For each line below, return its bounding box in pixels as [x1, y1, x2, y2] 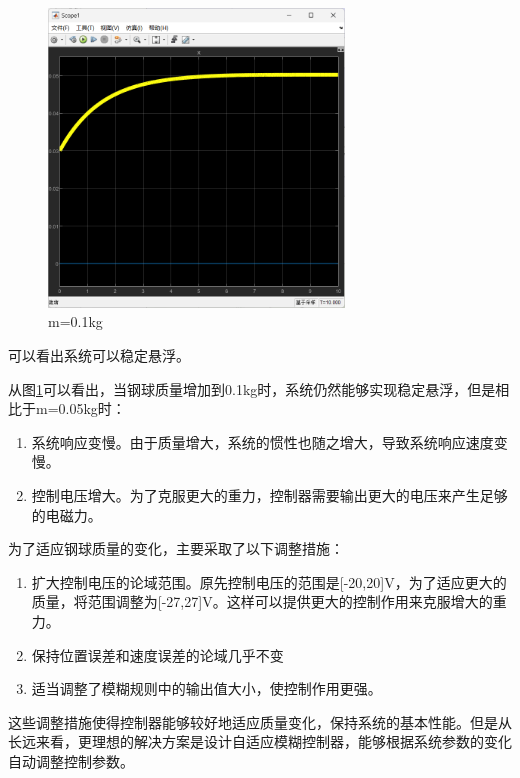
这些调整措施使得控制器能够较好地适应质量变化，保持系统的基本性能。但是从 [8, 711, 512, 732]
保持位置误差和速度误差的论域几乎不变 [31, 644, 284, 665]
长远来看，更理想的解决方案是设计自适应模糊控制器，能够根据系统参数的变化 [8, 731, 512, 752]
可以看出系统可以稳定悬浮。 [8, 345, 190, 365]
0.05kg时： [58, 398, 126, 419]
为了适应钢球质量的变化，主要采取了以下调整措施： [8, 538, 344, 559]
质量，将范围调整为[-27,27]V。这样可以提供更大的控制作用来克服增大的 [31, 591, 493, 612]
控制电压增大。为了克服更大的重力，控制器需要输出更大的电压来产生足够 [31, 484, 508, 505]
